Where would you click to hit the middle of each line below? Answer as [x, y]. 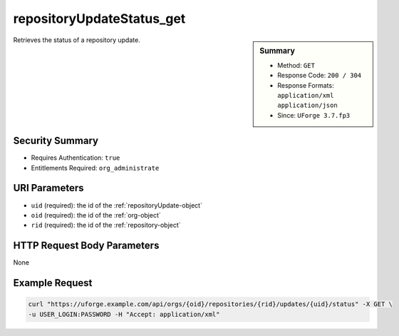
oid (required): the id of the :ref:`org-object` [96, 215]
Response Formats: [306, 85]
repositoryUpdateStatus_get [99, 19]
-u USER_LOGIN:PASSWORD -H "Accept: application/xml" [124, 314]
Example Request [53, 283]
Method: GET [296, 65]
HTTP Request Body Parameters [86, 246]
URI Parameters [49, 188]
